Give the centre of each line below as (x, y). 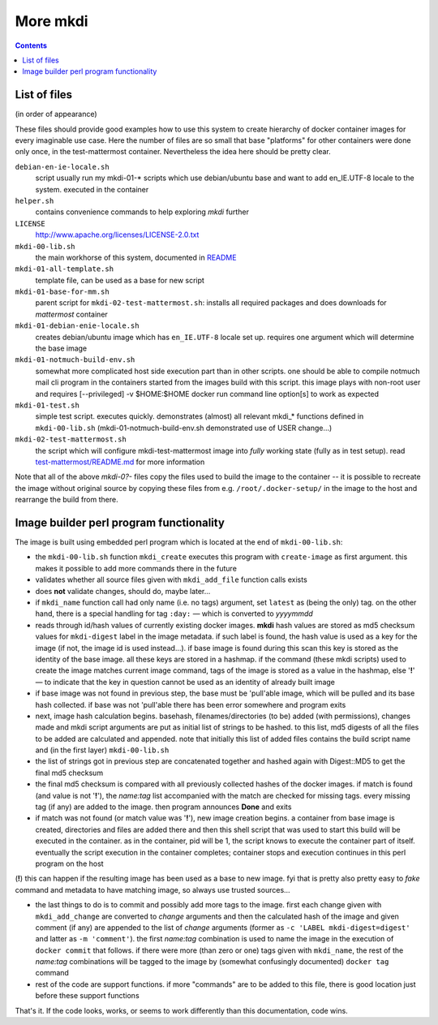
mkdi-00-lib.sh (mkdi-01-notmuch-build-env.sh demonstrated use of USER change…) (184, 428)
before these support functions (87, 996)
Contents (31, 45)
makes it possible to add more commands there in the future (136, 568)
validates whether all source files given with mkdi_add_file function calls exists (171, 579)
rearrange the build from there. (67, 500)
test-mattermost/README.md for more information (120, 462)
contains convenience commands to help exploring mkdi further (142, 212)
